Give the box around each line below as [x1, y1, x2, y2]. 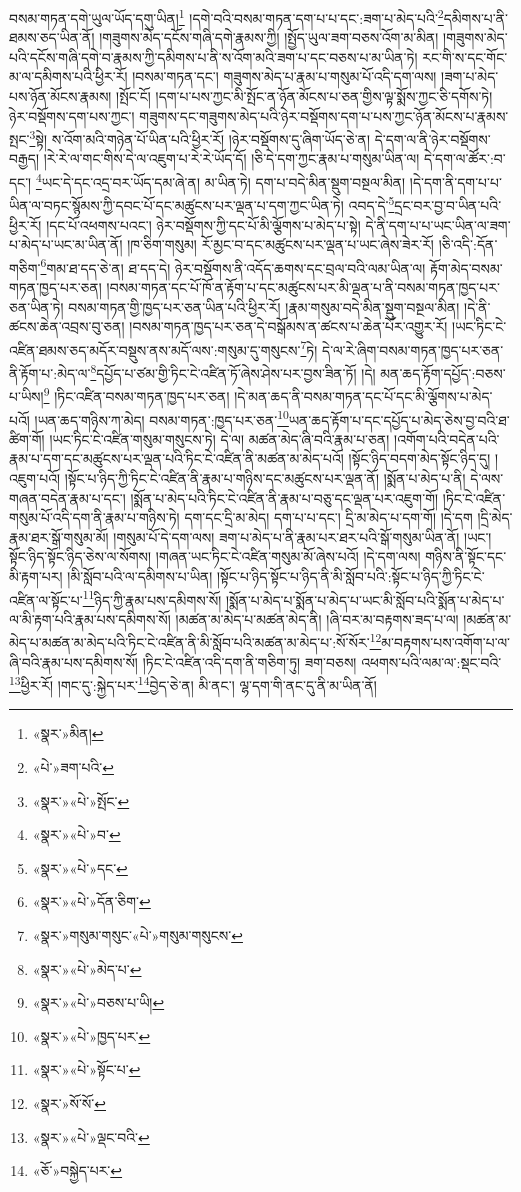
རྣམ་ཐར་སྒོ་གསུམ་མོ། [9, 526, 109, 547]
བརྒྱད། [9, 148, 40, 169]
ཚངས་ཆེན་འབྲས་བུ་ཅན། [9, 316, 125, 337]
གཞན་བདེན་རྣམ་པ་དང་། [9, 487, 126, 508]
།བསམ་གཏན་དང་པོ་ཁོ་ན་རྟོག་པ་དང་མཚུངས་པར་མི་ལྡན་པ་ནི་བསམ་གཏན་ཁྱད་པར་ [106, 277, 500, 297]
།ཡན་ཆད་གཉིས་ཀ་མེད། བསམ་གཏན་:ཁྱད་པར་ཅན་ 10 [34, 406, 289, 430]
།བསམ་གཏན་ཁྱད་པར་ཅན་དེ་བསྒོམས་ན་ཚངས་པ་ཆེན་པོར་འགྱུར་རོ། [129, 316, 448, 337]
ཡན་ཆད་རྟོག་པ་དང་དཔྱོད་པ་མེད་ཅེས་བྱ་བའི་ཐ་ [288, 409, 510, 430]
